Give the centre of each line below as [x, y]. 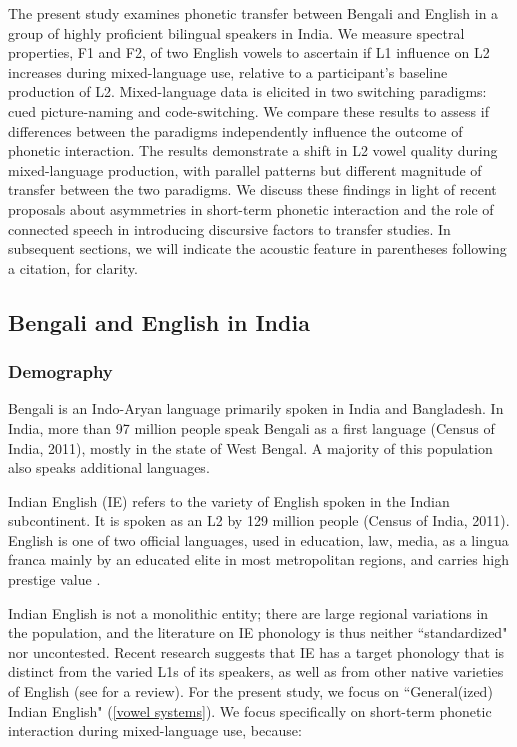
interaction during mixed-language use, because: [155, 730]
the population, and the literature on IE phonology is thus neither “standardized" [258, 632]
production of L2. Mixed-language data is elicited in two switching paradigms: [247, 91]
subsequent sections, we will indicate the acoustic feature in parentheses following [257, 248]
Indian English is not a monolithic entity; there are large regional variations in [248, 612]
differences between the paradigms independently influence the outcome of [235, 130]
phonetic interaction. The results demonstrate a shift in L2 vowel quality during [253, 150]
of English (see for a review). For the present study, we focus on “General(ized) [250, 691]
